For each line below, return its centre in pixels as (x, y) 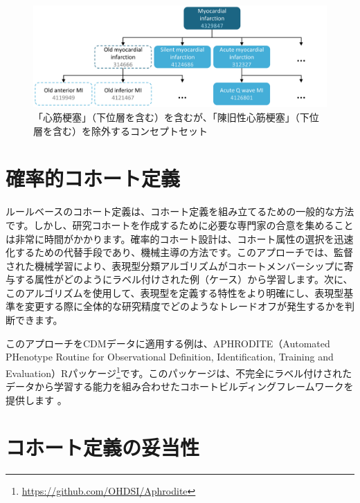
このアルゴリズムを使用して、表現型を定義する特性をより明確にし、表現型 (175, 292)
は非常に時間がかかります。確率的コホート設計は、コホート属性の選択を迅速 (180, 238)
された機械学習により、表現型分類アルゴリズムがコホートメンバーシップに (175, 265)
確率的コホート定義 (93, 178)
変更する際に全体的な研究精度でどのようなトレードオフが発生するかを (184, 306)
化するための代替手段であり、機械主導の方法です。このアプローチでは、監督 (179, 252)
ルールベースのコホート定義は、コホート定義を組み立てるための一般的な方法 (180, 211)
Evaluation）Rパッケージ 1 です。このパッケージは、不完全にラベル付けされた (179, 372)
